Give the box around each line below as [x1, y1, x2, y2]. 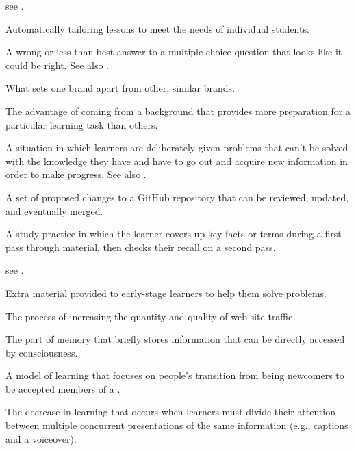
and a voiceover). [5, 431, 77, 446]
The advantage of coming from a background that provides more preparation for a [5, 103, 351, 118]
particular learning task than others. [5, 117, 158, 131]
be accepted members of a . [5, 381, 120, 396]
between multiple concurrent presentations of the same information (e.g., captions [5, 418, 348, 433]
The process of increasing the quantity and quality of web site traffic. [5, 309, 296, 323]
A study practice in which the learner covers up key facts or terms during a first [5, 227, 342, 241]
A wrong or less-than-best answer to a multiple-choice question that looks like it [5, 44, 342, 59]
